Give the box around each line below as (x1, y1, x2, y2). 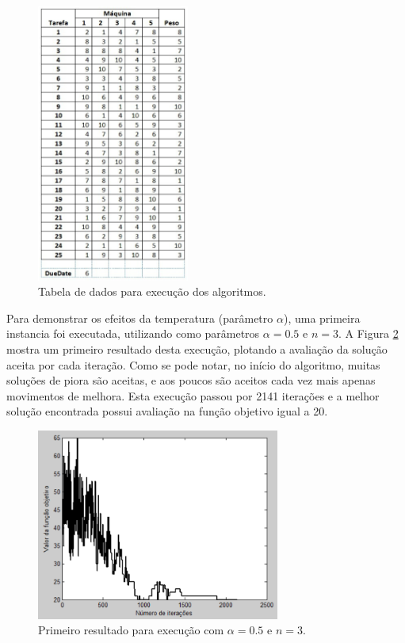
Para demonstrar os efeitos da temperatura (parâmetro (6, 309, 273, 326)
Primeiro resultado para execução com (38, 622, 224, 638)
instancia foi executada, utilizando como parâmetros (6, 325, 260, 342)
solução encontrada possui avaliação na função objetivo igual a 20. (6, 403, 328, 419)
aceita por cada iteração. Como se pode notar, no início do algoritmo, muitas (6, 356, 380, 373)
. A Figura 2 (338, 325, 399, 342)
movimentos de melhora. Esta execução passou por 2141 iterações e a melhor (6, 387, 380, 404)
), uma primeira (283, 309, 361, 326)
